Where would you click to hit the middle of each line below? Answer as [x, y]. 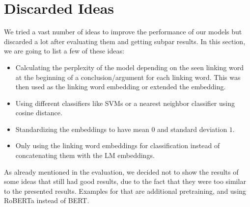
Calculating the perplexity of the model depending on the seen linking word [129, 67]
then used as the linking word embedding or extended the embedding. [121, 87]
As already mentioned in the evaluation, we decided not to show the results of [121, 171]
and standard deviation [192, 129]
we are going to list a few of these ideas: [64, 51]
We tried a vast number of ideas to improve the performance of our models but [123, 32]
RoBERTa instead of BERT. [47, 200]
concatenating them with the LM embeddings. [85, 155]
